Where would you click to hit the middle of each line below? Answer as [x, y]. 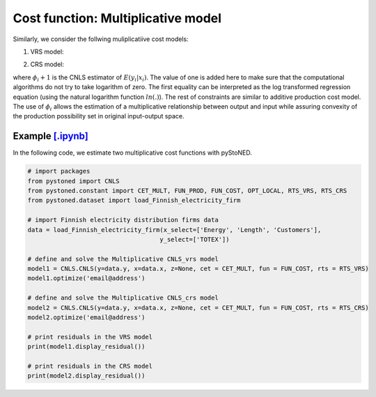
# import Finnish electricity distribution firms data [123, 220]
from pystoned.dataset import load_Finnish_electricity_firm [134, 201]
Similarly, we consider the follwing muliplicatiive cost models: [101, 39]
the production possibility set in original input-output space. [99, 116]
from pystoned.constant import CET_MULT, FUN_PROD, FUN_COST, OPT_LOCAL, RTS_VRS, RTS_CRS [187, 190]
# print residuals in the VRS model [90, 337]
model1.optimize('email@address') [86, 278]
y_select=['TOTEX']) [195, 239]
